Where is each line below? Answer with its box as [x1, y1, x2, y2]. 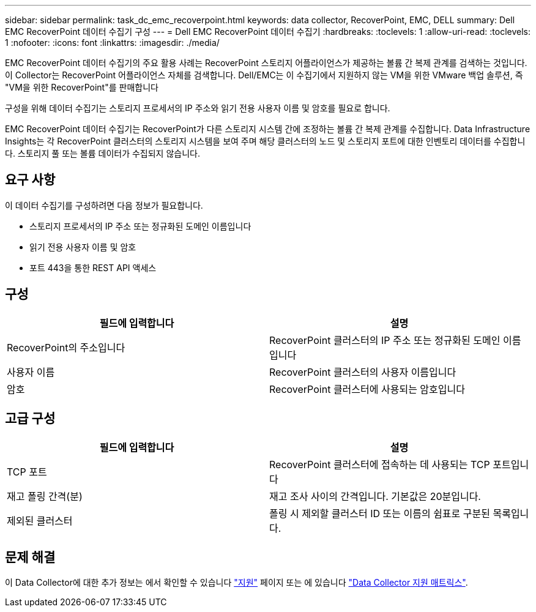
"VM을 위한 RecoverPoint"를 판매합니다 [5, 82, 158, 92]
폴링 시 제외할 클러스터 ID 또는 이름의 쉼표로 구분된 [269, 507, 490, 520]
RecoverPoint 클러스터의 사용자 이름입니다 [269, 365, 456, 378]
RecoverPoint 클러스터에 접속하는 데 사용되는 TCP [269, 458, 490, 471]
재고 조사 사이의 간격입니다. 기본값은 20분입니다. [269, 490, 481, 502]
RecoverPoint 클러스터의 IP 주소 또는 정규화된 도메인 [269, 334, 501, 346]
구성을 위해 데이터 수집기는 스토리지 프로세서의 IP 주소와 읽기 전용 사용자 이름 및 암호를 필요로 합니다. [5, 103, 390, 113]
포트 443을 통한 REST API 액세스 [29, 262, 157, 273]
